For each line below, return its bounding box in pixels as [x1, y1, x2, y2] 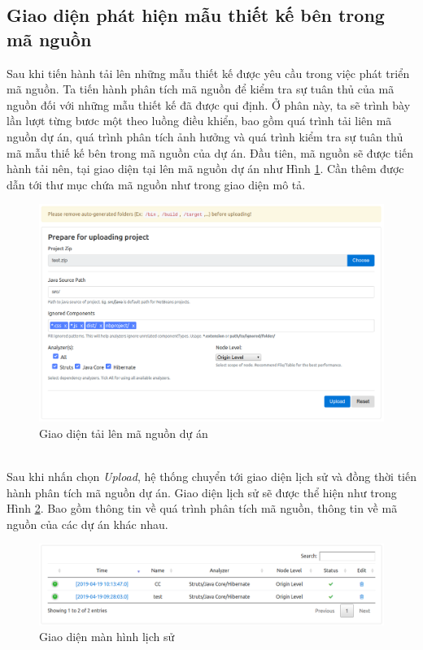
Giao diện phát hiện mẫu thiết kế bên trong [7, 2, 385, 28]
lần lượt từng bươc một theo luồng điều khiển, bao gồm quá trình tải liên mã [7, 112, 392, 129]
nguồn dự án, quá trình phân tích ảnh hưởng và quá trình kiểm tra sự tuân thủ [7, 128, 403, 145]
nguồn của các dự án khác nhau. [7, 515, 168, 532]
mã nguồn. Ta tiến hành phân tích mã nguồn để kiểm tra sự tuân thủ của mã [7, 80, 395, 97]
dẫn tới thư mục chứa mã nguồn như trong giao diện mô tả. [7, 175, 306, 193]
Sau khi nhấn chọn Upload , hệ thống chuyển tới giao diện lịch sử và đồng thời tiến [7, 468, 417, 485]
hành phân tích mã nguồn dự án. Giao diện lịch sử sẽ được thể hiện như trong [7, 483, 397, 500]
